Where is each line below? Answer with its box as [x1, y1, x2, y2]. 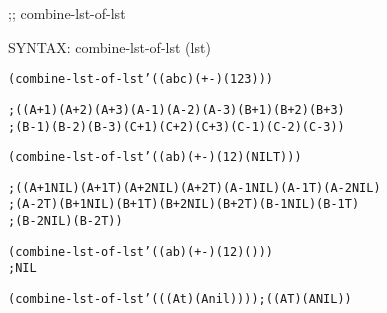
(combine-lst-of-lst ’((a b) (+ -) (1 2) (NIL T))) [8, 150, 302, 165]
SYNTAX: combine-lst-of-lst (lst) [8, 36, 211, 57]
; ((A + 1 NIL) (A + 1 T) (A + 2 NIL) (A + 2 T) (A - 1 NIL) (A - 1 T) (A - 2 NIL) [8, 180, 381, 195]
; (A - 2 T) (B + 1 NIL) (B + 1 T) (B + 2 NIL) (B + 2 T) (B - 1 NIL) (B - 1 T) [8, 197, 360, 212]
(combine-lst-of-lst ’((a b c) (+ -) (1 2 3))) [8, 72, 273, 87]
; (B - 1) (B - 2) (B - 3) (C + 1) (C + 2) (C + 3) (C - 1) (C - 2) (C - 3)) [8, 119, 345, 134]
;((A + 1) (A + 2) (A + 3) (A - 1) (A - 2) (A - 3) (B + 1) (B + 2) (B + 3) [8, 102, 345, 117]
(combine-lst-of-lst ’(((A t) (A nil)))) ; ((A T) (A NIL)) [8, 292, 352, 307]
